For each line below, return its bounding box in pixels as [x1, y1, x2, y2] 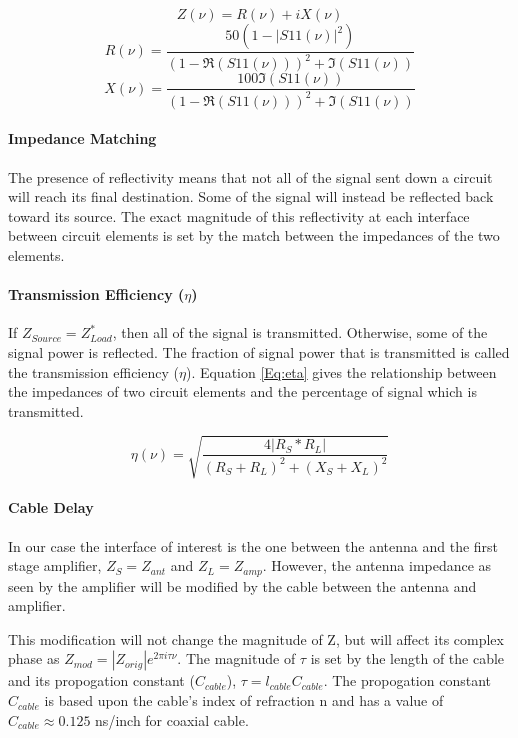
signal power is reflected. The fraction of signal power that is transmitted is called [8, 341, 510, 362]
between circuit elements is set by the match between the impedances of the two [8, 225, 500, 246]
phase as [8, 648, 60, 669]
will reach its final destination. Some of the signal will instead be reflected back [8, 186, 494, 207]
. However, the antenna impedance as [262, 555, 492, 576]
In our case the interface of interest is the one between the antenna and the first [8, 535, 499, 556]
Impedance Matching [8, 128, 157, 149]
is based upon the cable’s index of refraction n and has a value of [44, 690, 444, 711]
